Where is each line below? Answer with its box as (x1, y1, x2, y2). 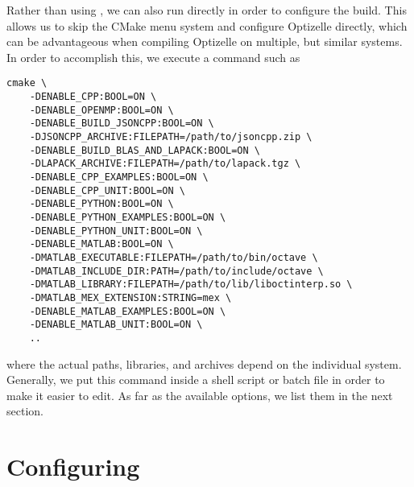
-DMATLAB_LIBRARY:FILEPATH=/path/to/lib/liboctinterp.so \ (29, 279, 353, 291)
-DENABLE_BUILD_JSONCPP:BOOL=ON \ (29, 118, 214, 130)
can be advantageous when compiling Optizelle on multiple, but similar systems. (6, 33, 403, 50)
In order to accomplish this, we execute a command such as (6, 48, 300, 65)
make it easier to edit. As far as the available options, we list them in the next (6, 386, 393, 403)
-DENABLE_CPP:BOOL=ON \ (29, 91, 157, 103)
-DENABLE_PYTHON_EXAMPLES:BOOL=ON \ (29, 211, 226, 223)
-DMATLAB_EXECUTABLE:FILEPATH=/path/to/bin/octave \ (29, 251, 318, 263)
